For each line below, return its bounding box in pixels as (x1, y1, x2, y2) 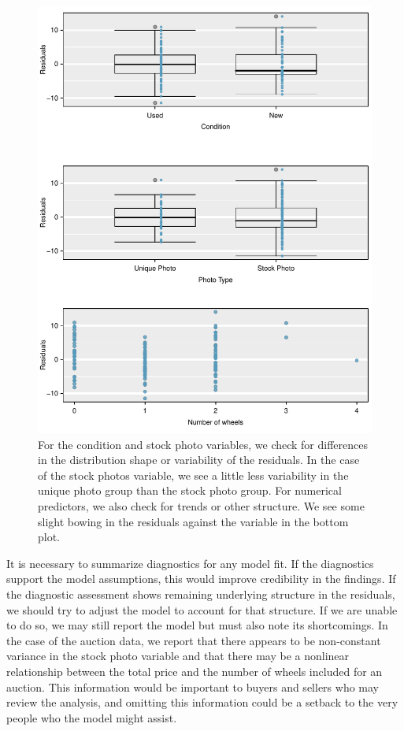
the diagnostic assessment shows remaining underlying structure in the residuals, (6, 585, 395, 602)
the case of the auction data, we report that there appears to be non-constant (6, 632, 381, 648)
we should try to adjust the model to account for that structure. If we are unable (6, 601, 398, 618)
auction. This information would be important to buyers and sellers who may (6, 678, 379, 695)
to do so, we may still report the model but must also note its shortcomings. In (6, 617, 388, 633)
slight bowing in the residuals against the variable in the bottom (38, 513, 349, 529)
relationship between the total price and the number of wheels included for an (6, 662, 383, 679)
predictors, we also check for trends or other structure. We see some (38, 498, 365, 514)
